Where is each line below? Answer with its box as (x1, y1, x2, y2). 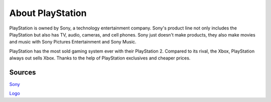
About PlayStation (9, 7, 87, 18)
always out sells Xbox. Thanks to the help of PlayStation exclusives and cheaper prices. (9, 55, 191, 61)
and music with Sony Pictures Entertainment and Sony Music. (9, 39, 137, 45)
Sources (9, 68, 36, 76)
